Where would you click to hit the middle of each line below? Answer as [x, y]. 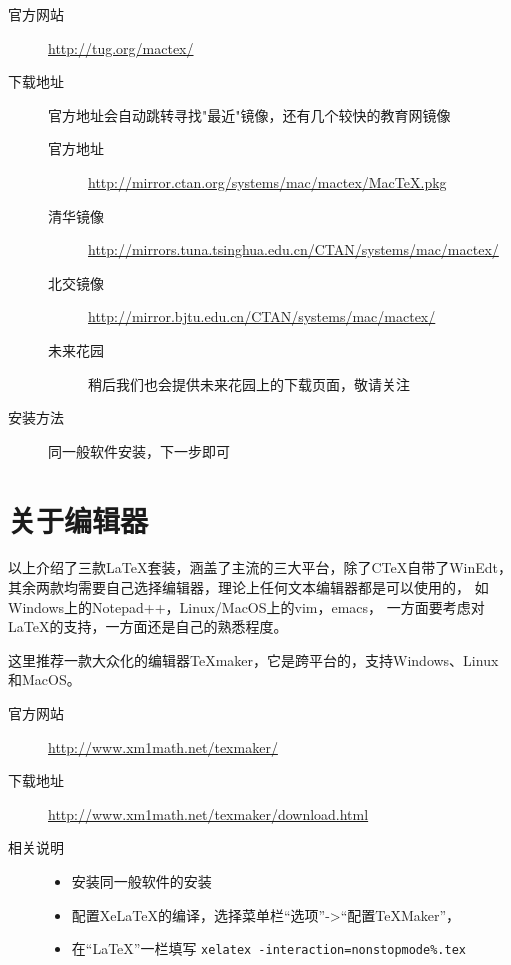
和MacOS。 [44, 679]
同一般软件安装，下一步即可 [139, 450]
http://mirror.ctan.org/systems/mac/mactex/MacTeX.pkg [267, 181]
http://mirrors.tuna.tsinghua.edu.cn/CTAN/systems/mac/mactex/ [293, 249]
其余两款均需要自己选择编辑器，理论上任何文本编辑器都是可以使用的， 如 [248, 587]
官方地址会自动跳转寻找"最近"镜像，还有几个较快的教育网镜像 [249, 114]
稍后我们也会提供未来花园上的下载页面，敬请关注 [249, 383]
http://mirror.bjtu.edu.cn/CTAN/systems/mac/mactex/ [262, 316]
